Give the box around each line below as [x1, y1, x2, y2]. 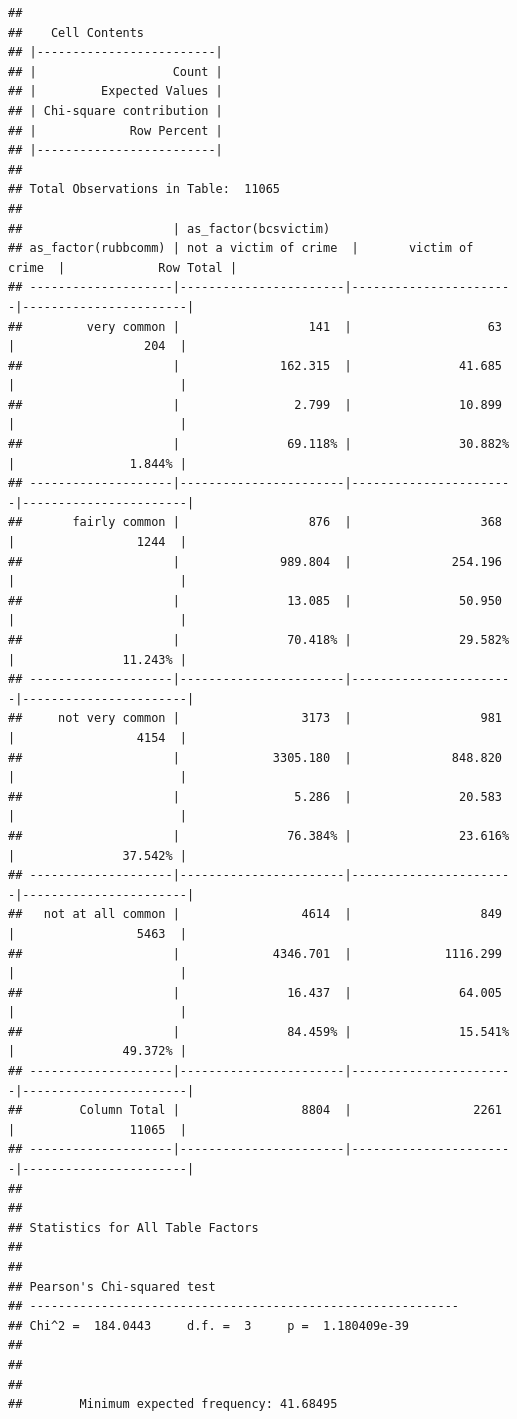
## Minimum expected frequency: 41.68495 [8, 1397, 338, 1412]
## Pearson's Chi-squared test [8, 1279, 216, 1294]
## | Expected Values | [8, 84, 223, 99]
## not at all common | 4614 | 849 [8, 907, 502, 922]
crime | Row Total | [8, 260, 238, 275]
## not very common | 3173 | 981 [8, 711, 502, 726]
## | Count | [8, 64, 223, 79]
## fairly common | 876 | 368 [8, 515, 502, 530]
